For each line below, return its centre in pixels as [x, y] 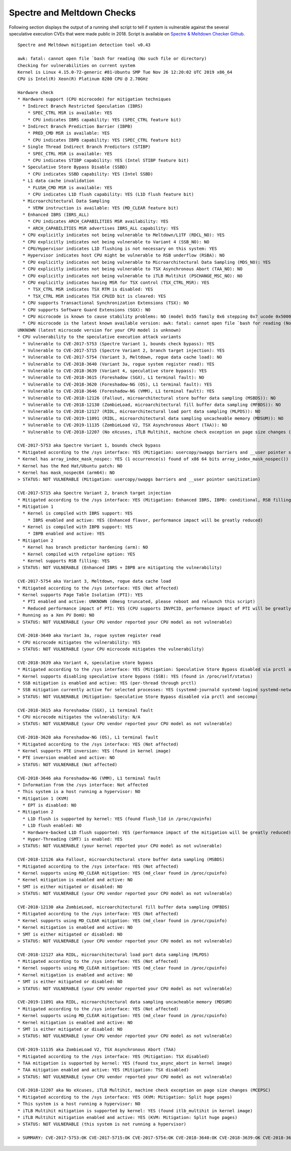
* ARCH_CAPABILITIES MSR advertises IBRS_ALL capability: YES [103, 228]
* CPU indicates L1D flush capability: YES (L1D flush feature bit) [111, 194]
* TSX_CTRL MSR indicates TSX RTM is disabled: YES [90, 289]
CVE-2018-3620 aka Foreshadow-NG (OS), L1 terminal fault [88, 738]
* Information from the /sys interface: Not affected [83, 785]
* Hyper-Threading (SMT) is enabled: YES [73, 839]
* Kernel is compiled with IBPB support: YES [78, 527]
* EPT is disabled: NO [49, 805]
